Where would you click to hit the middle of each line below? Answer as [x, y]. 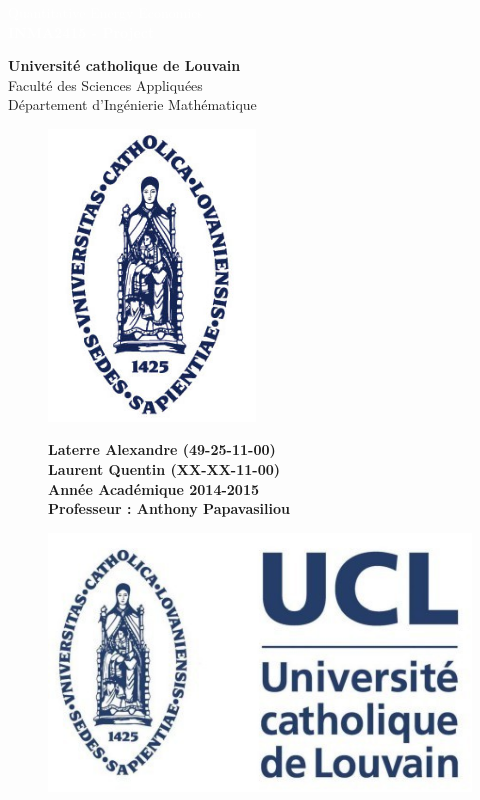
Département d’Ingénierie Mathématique [132, 104]
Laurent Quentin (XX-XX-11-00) [164, 469]
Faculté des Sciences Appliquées [105, 84]
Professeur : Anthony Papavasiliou [169, 508]
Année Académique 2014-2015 [154, 488]
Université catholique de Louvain [124, 65]
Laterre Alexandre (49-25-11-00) [162, 449]
